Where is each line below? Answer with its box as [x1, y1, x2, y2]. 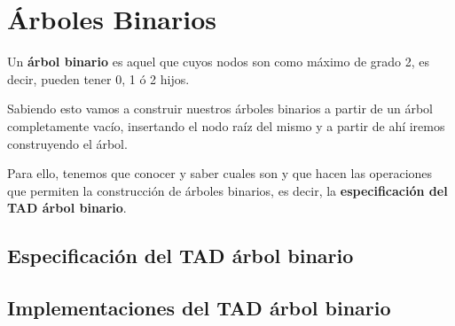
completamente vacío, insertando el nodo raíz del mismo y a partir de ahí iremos [7, 116, 445, 135]
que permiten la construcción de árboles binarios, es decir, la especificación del [7, 181, 448, 199]
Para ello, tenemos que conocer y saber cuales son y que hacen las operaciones [7, 164, 433, 182]
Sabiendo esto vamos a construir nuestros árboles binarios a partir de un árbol [7, 99, 433, 118]
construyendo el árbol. [7, 134, 128, 152]
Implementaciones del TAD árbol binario [7, 294, 391, 322]
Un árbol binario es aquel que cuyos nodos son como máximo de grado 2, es [7, 52, 430, 71]
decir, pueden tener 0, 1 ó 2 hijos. [7, 69, 190, 88]
